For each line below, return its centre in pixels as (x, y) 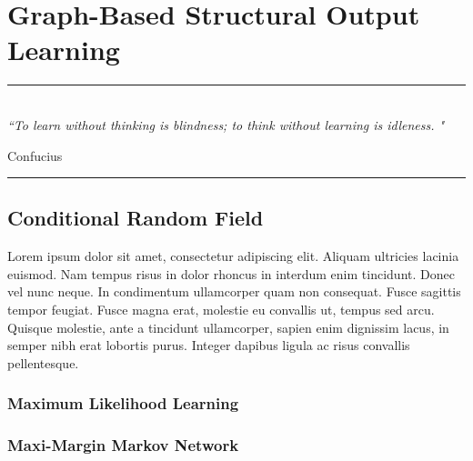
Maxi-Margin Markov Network (123, 445)
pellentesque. (43, 362)
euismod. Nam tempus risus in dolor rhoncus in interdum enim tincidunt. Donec (231, 273)
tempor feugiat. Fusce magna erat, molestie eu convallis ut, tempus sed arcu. (221, 310)
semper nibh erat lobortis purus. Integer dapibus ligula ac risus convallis (209, 345)
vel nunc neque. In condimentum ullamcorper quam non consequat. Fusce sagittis (234, 291)
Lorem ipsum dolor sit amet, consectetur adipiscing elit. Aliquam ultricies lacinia (233, 256)
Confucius (35, 155)
